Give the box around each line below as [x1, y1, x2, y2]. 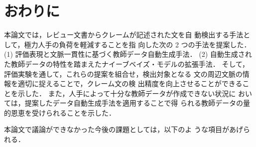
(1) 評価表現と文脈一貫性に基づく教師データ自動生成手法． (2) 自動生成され [4, 49, 252, 59]
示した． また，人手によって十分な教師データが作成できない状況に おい [17, 88, 252, 98]
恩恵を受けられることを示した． [10, 107, 116, 118]
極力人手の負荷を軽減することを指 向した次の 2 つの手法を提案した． [24, 39, 251, 49]
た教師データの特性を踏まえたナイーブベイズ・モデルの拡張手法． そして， [4, 58, 249, 69]
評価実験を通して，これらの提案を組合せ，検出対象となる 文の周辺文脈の [4, 68, 243, 79]
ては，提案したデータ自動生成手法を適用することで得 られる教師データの [4, 98, 243, 108]
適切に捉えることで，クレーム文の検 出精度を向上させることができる [17, 78, 243, 89]
